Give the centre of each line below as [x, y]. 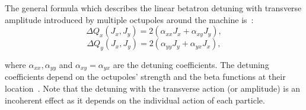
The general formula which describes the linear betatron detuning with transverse [153, 8]
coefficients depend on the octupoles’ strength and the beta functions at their [145, 77]
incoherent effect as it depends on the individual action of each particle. [135, 100]
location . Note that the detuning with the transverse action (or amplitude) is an [153, 88]
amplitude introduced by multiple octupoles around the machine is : [129, 19]
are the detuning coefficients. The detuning [191, 64]
